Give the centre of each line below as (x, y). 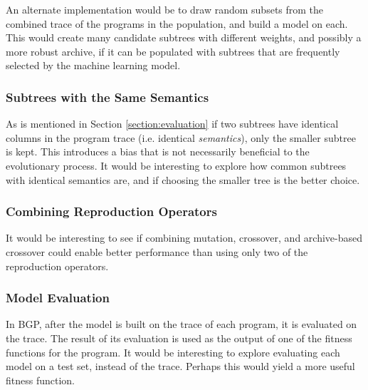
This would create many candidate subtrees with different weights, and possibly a (184, 37)
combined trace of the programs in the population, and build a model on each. (177, 23)
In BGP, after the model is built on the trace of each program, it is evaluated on (182, 324)
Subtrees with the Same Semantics (107, 97)
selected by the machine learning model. (93, 65)
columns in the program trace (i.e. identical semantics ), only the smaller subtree (181, 137)
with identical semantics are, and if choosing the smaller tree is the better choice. (183, 179)
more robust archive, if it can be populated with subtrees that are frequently (173, 51)
